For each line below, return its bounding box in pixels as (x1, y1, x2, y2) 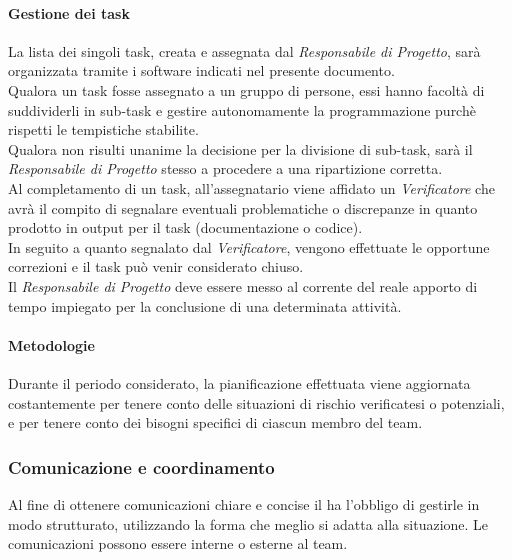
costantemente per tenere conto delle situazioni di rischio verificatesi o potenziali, (8, 392, 505, 413)
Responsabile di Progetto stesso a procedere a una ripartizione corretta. (8, 158, 443, 179)
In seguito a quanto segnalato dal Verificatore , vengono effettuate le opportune (8, 236, 490, 257)
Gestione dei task (8, 2, 130, 23)
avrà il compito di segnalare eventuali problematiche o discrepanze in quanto (8, 197, 478, 218)
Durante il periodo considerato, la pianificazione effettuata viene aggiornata (8, 372, 471, 393)
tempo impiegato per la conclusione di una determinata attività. (8, 295, 402, 316)
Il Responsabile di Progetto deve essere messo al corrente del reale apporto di (8, 275, 478, 296)
